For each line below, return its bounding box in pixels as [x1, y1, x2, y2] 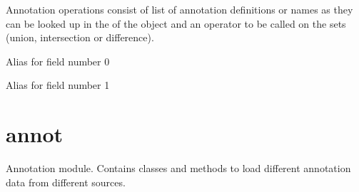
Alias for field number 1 [6, 78, 110, 92]
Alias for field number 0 [6, 53, 110, 68]
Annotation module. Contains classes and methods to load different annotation [6, 161, 351, 176]
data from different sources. [6, 174, 126, 189]
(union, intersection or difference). [6, 30, 154, 45]
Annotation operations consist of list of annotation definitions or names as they [6, 2, 353, 16]
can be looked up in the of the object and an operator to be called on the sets [6, 16, 346, 31]
